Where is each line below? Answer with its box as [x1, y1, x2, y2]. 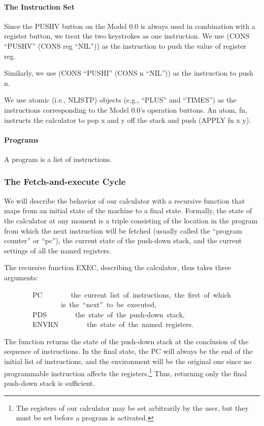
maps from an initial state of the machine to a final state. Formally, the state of [4, 205, 252, 216]
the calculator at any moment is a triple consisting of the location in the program [4, 215, 258, 225]
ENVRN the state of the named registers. [32, 319, 194, 330]
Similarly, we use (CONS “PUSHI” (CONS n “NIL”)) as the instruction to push [4, 68, 253, 78]
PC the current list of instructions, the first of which [32, 289, 232, 300]
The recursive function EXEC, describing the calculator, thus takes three [4, 262, 231, 273]
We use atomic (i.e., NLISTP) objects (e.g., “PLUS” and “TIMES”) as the [4, 94, 237, 105]
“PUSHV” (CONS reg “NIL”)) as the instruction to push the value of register [4, 40, 246, 51]
